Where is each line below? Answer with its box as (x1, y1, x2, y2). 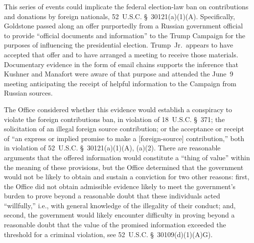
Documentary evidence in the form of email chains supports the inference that (4, 59, 238, 69)
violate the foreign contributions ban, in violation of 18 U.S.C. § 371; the (4, 114, 225, 124)
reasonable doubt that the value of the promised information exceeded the (4, 219, 226, 230)
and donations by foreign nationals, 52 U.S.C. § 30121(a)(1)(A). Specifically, (4, 11, 235, 21)
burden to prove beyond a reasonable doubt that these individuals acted (4, 191, 220, 201)
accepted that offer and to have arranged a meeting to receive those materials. (4, 49, 238, 59)
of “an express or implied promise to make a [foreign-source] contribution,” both (4, 133, 244, 143)
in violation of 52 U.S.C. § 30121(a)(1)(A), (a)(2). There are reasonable (4, 143, 221, 153)
